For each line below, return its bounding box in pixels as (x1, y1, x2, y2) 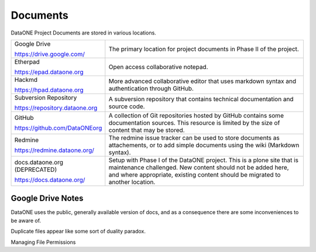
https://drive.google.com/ (14, 50, 85, 58)
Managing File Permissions (11, 239, 76, 246)
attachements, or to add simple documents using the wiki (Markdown (108, 141, 300, 149)
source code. (108, 102, 145, 111)
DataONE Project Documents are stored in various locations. (11, 29, 156, 36)
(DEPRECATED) (14, 165, 57, 174)
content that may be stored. (108, 126, 185, 134)
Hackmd (14, 75, 38, 84)
